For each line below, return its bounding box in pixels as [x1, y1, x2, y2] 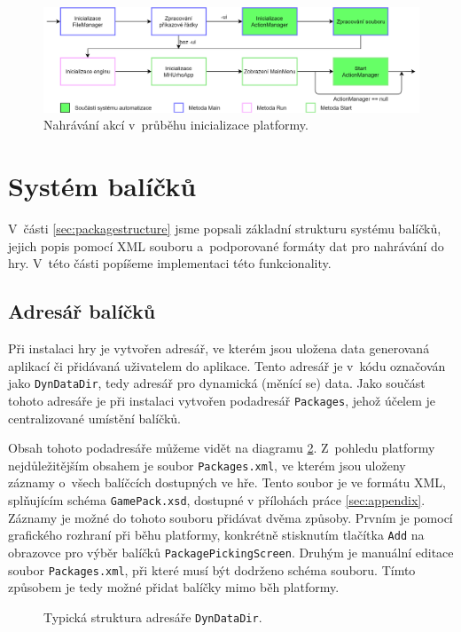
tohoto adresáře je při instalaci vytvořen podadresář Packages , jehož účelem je [8, 391, 436, 409]
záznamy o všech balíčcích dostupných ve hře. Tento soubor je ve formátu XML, [8, 473, 447, 492]
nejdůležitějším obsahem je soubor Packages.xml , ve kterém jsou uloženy [8, 455, 406, 474]
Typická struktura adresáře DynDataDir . [43, 607, 262, 626]
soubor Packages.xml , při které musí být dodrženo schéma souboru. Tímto [8, 560, 416, 579]
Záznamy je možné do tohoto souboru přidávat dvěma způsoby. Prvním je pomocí [8, 508, 453, 526]
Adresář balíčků [8, 297, 156, 325]
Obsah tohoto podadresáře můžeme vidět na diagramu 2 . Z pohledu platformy [8, 438, 435, 457]
